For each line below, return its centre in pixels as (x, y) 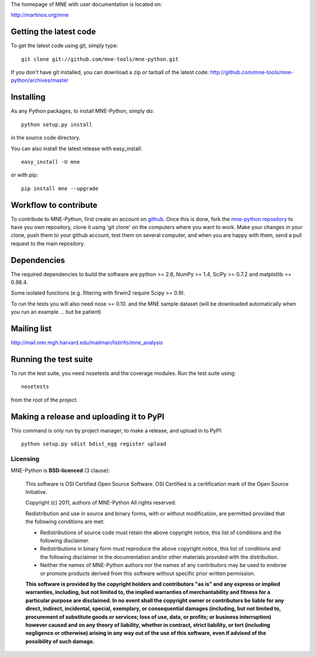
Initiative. (37, 492)
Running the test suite (52, 359)
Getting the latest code (54, 32)
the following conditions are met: (65, 522)
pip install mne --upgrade (60, 188)
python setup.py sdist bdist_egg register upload (94, 444)
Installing (28, 97)
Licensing (25, 459)
